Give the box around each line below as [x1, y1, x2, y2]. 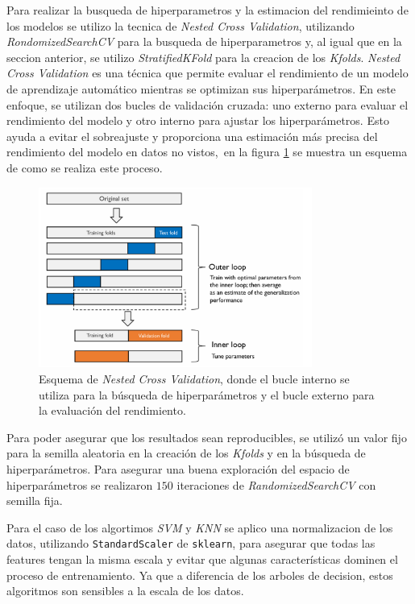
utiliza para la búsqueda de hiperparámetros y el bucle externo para [39, 386, 375, 403]
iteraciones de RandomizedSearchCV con [176, 476, 376, 493]
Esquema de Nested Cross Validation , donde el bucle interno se [39, 370, 350, 387]
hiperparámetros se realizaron [6, 476, 153, 493]
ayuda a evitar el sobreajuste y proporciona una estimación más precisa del [6, 127, 378, 144]
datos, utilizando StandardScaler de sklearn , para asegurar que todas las [6, 535, 376, 552]
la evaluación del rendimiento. [39, 402, 186, 419]
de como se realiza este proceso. [6, 159, 163, 176]
